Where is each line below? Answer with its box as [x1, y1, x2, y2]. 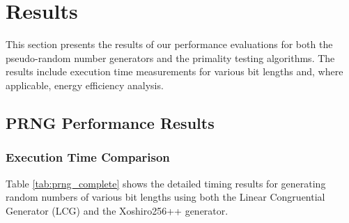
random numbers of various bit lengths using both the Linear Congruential [6, 190, 325, 204]
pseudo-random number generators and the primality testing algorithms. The [6, 50, 335, 65]
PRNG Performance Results [6, 111, 215, 133]
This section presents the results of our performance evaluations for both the [6, 37, 333, 52]
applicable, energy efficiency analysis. [6, 77, 164, 92]
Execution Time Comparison [6, 148, 170, 166]
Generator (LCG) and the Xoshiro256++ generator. [6, 203, 228, 217]
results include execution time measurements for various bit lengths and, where [6, 64, 343, 79]
